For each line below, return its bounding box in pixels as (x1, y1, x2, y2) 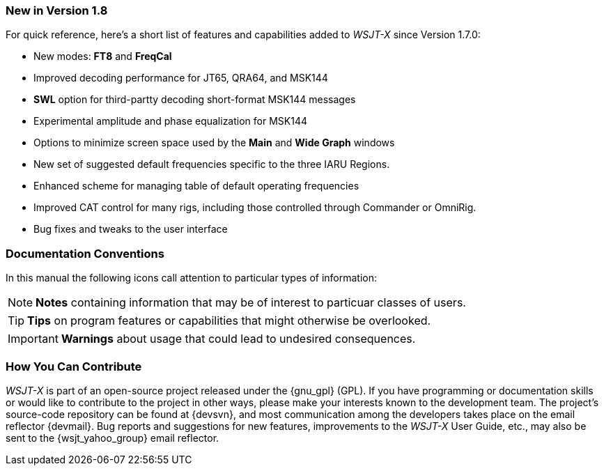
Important (8, 332, 59, 346)
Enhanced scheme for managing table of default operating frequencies (33, 180, 359, 192)
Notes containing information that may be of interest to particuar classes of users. (36, 295, 466, 310)
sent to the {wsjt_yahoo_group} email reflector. (6, 431, 219, 444)
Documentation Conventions (6, 246, 164, 261)
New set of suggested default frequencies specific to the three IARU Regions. (33, 158, 390, 171)
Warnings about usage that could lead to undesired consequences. (61, 332, 416, 346)
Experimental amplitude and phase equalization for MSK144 (33, 115, 307, 128)
